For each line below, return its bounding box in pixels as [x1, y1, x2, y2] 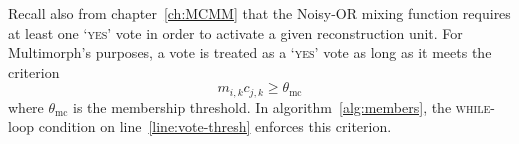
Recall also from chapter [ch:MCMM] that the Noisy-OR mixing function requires [8, 3, 511, 23]
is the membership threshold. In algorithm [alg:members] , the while [73, 96, 491, 117]
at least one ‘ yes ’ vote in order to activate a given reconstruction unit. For [8, 22, 463, 43]
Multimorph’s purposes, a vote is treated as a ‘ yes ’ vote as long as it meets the [8, 42, 492, 63]
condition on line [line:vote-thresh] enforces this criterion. [38, 116, 392, 137]
